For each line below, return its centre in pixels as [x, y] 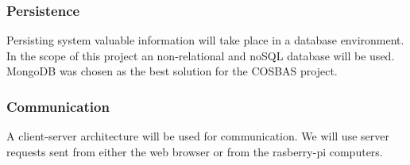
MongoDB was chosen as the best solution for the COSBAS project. [172, 71]
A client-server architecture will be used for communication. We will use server [198, 136]
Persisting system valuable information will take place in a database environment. [205, 40]
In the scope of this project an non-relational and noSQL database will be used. [201, 55]
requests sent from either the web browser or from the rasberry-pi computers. [195, 151]
